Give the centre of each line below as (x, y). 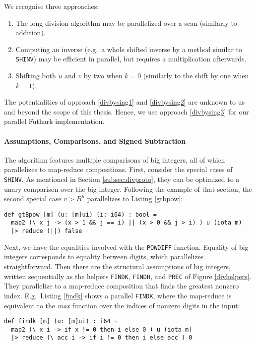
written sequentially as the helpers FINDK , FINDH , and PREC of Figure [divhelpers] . (128, 276)
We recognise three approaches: (52, 6)
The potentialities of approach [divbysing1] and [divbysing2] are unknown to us (125, 102)
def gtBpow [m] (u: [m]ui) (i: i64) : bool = (80, 214)
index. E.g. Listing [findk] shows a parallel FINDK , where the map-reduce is (118, 295)
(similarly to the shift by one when (196, 76)
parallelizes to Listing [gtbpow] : (135, 199)
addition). (31, 32)
